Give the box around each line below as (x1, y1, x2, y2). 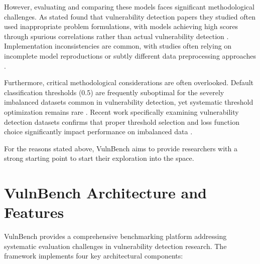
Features (4, 202, 64, 222)
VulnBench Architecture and (4, 182, 207, 203)
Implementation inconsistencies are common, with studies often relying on (4, 41, 232, 51)
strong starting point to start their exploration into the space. (4, 153, 194, 163)
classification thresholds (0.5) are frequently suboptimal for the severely (4, 87, 224, 97)
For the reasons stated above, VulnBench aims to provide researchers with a (4, 143, 237, 153)
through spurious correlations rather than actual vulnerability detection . (4, 31, 229, 41)
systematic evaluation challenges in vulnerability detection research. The (4, 240, 227, 251)
